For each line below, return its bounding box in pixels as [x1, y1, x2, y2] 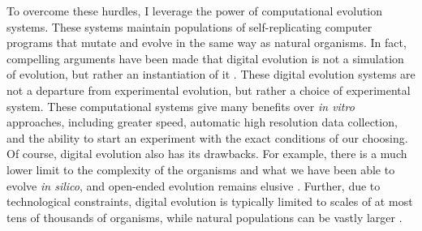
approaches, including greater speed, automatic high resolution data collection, [6, 113, 398, 130]
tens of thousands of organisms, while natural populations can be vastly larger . [6, 208, 403, 225]
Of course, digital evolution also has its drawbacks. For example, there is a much [6, 145, 407, 162]
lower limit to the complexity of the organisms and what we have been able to [6, 160, 395, 178]
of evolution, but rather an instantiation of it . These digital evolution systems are [6, 66, 416, 83]
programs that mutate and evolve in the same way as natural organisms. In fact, [6, 34, 407, 51]
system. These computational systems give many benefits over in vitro [6, 97, 355, 114]
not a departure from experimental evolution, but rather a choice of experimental [6, 81, 411, 98]
